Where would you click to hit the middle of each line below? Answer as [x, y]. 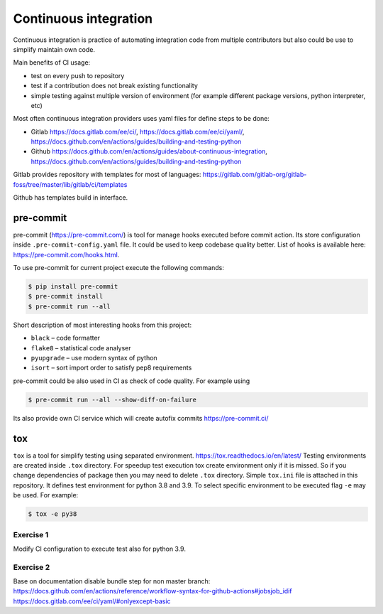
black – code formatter [66, 338]
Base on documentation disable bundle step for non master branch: [112, 581]
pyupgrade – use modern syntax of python [94, 358]
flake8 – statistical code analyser [81, 348]
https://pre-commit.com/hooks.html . [66, 254]
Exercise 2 [32, 567]
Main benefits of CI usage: [52, 63]
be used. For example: [46, 495]
